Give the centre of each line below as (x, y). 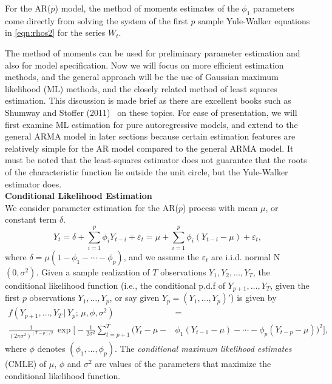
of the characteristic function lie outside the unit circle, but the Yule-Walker (147, 171)
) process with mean (220, 207)
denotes (51, 348)
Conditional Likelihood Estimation (79, 196)
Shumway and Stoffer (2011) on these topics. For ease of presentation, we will (151, 112)
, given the (290, 285)
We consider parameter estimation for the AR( (92, 207)
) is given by (254, 298)
